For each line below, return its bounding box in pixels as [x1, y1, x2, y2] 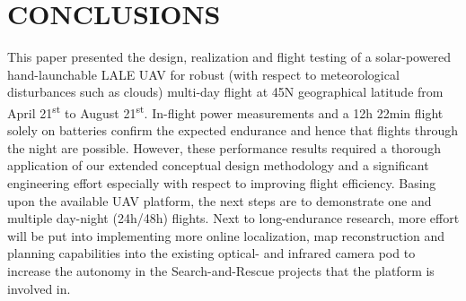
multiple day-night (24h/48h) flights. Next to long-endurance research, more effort [7, 209, 460, 228]
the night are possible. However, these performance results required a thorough [7, 138, 441, 157]
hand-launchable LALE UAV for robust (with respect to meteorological [7, 64, 400, 83]
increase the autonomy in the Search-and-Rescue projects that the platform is [7, 261, 435, 279]
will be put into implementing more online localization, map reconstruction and [7, 226, 445, 245]
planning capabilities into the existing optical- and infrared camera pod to [7, 244, 416, 262]
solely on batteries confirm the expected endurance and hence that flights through [7, 121, 459, 140]
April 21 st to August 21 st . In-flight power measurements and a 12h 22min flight [7, 100, 444, 122]
